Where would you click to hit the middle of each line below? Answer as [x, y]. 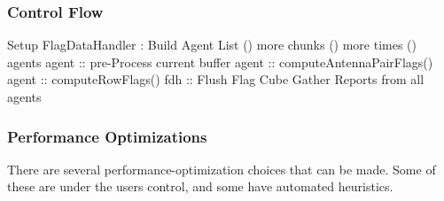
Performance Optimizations [107, 136]
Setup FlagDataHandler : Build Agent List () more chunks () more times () [212, 45]
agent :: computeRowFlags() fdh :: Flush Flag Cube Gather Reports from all [216, 79]
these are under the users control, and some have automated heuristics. [200, 186]
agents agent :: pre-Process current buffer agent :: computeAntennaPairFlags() [220, 62]
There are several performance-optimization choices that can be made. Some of [222, 169]
